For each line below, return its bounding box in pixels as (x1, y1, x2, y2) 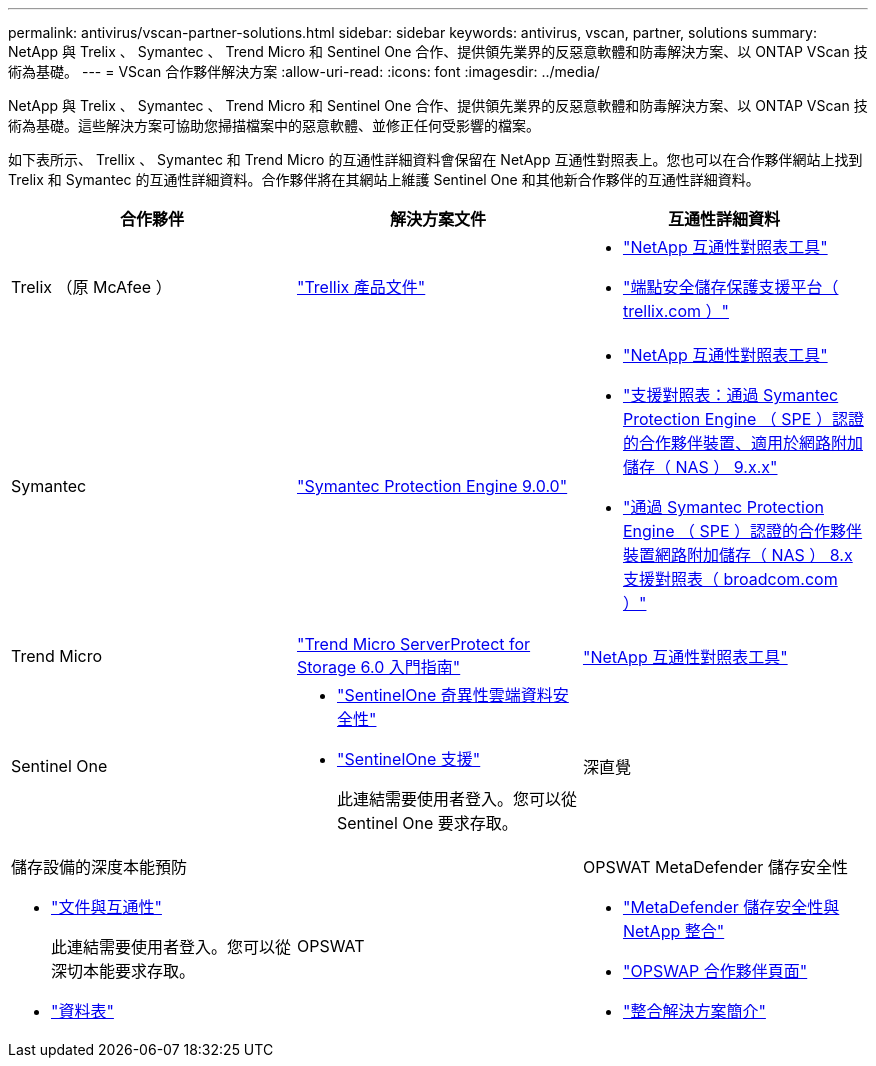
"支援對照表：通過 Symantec (622, 385, 839, 405)
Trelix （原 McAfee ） (11, 277, 172, 297)
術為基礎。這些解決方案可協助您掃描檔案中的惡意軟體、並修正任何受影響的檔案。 (8, 117, 540, 134)
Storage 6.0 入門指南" (296, 657, 461, 677)
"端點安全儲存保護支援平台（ (622, 277, 839, 297)
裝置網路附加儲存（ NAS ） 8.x (622, 545, 853, 565)
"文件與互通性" (51, 897, 162, 917)
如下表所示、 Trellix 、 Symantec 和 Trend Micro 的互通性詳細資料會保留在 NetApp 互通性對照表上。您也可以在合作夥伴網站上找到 (8, 151, 863, 168)
